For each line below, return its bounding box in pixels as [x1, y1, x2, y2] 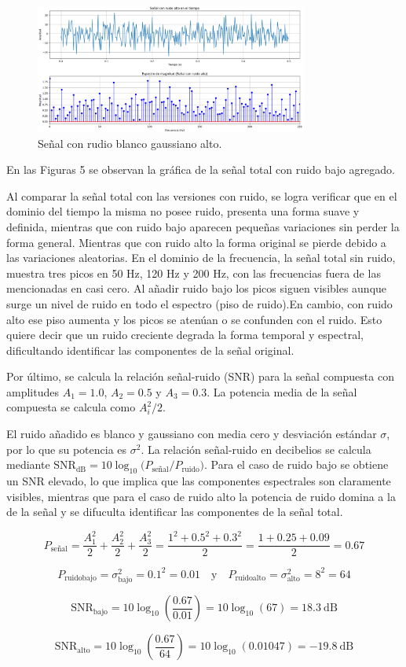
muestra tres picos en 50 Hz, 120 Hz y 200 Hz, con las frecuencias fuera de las [6, 264, 381, 281]
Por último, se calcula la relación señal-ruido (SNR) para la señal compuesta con [6, 368, 394, 385]
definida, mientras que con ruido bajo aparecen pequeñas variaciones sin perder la [6, 218, 400, 234]
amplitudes [6, 383, 59, 400]
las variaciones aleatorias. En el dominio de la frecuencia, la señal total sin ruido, [6, 249, 396, 266]
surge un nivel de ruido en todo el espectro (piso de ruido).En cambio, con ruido [6, 295, 393, 311]
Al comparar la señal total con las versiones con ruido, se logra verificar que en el [6, 187, 397, 204]
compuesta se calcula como [6, 399, 136, 415]
